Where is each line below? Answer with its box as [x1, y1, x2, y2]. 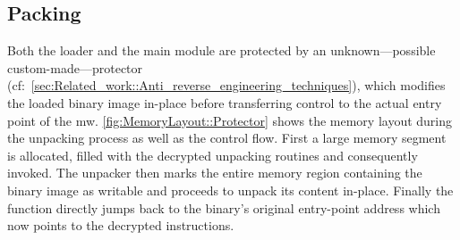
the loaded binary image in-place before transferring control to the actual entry [7, 93, 442, 112]
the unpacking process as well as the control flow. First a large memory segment [7, 128, 447, 147]
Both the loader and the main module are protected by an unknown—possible [7, 41, 436, 60]
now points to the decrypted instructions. [7, 216, 234, 235]
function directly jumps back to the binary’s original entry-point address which [7, 198, 440, 217]
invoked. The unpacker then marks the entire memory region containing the [7, 163, 422, 182]
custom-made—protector [7, 58, 143, 77]
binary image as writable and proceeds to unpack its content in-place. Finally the [7, 180, 454, 199]
